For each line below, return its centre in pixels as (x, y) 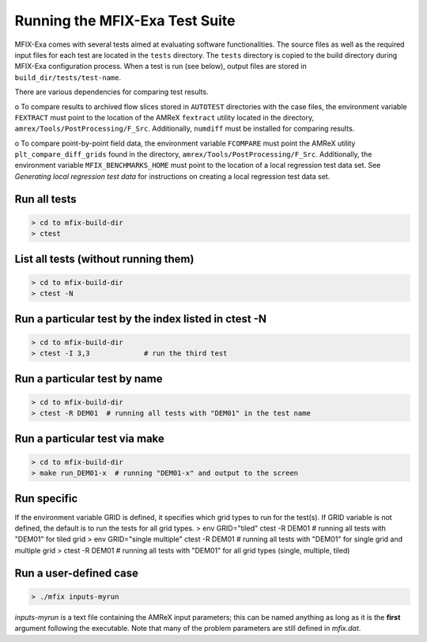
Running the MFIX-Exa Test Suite (125, 21)
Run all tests (45, 199)
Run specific (46, 498)
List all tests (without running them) (104, 258)
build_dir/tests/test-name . (68, 77)
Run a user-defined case (76, 573)
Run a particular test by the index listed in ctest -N (141, 319)
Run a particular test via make (90, 438)
